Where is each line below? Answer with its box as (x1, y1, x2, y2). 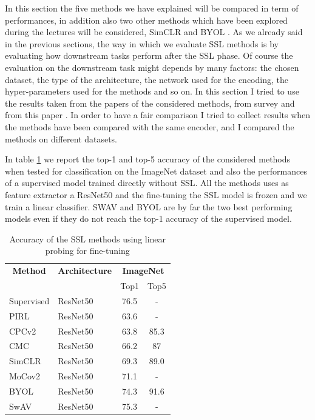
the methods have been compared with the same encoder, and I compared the (5, 120, 294, 133)
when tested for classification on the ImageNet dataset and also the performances (5, 164, 307, 177)
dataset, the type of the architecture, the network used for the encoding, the (5, 73, 288, 85)
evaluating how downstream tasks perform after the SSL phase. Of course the (5, 49, 293, 62)
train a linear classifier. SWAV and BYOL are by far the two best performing (5, 200, 293, 213)
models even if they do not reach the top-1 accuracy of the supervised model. (5, 212, 292, 225)
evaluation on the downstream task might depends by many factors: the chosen (5, 61, 299, 73)
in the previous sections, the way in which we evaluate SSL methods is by (5, 37, 279, 50)
